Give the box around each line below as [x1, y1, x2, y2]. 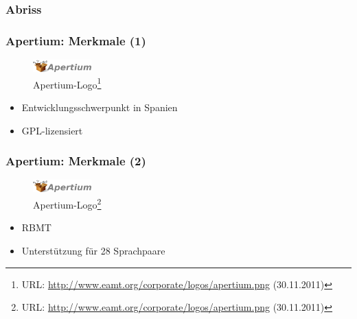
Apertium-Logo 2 [33, 196, 102, 211]
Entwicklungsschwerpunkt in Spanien [21, 99, 178, 114]
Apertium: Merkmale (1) [5, 32, 146, 49]
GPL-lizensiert [21, 123, 83, 137]
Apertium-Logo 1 [33, 75, 102, 91]
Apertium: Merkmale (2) [5, 152, 146, 169]
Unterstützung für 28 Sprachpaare [21, 243, 165, 257]
